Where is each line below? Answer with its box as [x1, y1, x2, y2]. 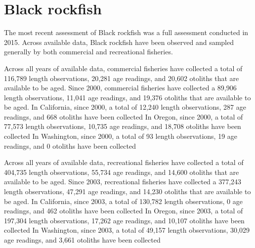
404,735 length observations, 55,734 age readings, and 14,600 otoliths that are [4, 166, 239, 177]
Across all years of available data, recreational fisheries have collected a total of [4, 157, 244, 167]
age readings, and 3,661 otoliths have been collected [4, 235, 161, 245]
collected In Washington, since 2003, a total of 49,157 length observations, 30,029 [4, 225, 250, 235]
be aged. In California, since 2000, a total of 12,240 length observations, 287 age [4, 102, 246, 112]
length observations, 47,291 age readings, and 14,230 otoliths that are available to [4, 186, 251, 197]
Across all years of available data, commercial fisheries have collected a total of [4, 63, 243, 73]
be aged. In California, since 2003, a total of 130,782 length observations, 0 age [4, 196, 243, 206]
